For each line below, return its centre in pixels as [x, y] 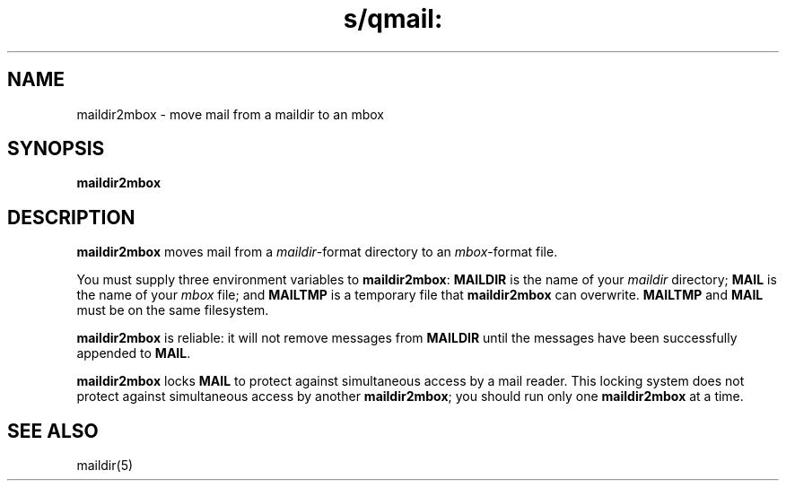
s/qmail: [393, 19]
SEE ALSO [53, 431]
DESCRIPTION [71, 217]
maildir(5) [105, 466]
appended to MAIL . [134, 353]
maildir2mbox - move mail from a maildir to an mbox [230, 114]
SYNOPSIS [56, 149]
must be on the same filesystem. [173, 310]
